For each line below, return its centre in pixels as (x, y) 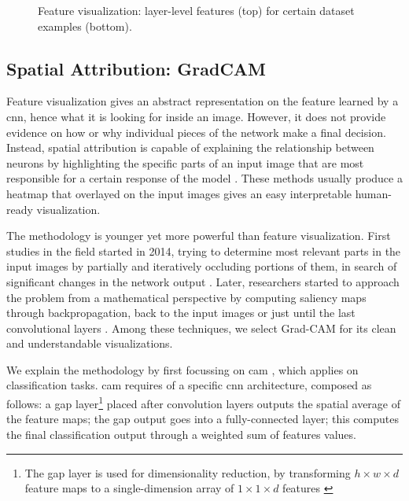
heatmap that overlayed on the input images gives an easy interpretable (179, 193)
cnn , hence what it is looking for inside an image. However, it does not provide (196, 116)
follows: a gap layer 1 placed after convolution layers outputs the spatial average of (204, 402)
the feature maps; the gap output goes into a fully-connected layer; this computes (203, 419)
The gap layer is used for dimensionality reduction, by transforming (188, 472)
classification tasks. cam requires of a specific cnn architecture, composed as (189, 385)
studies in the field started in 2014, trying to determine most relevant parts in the (204, 251)
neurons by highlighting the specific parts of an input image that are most (185, 162)
